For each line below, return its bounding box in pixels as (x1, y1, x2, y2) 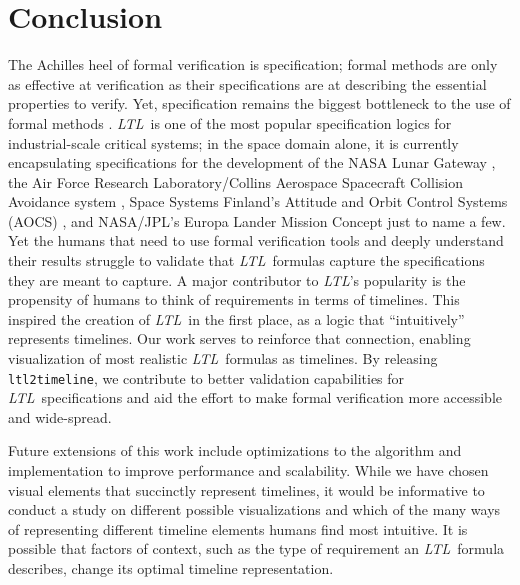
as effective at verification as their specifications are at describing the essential (8, 73, 487, 94)
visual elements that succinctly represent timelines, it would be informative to (8, 479, 485, 500)
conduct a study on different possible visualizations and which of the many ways (8, 499, 501, 520)
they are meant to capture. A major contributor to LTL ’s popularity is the (8, 269, 466, 290)
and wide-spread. (8, 406, 112, 427)
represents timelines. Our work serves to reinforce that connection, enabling (8, 328, 471, 349)
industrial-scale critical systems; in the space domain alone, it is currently (8, 132, 459, 153)
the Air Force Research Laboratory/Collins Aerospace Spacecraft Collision (8, 171, 463, 192)
